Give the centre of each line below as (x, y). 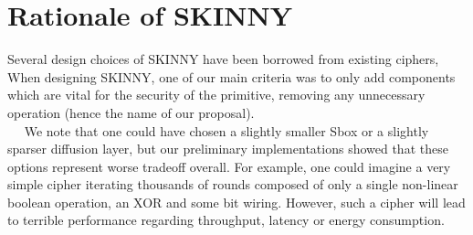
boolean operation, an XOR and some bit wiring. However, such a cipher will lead (236, 202)
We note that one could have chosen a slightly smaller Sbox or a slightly (226, 130)
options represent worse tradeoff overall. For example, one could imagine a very (229, 166)
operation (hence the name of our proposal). (131, 112)
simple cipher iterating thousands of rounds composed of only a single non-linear (233, 184)
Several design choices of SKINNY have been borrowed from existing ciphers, (223, 59)
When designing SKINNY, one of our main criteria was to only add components (231, 76)
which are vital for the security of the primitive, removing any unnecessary (216, 95)
